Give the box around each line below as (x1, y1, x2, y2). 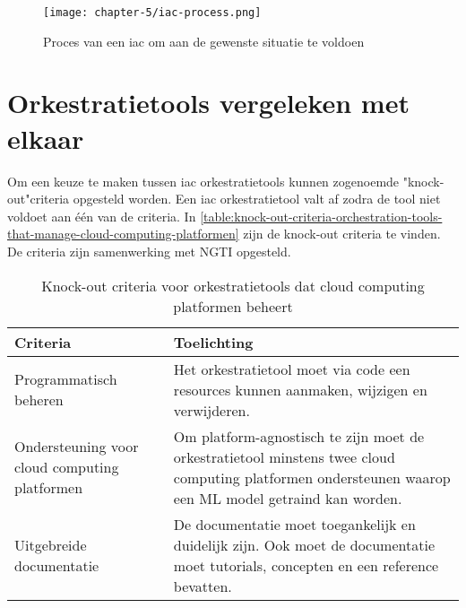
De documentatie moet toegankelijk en (173, 513, 416, 534)
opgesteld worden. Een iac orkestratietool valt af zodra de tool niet (73, 189, 441, 208)
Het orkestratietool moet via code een (173, 358, 410, 379)
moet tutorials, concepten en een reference (173, 554, 439, 576)
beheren (14, 389, 64, 411)
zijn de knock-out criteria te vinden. (243, 224, 441, 243)
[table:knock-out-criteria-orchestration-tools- (200, 206, 443, 225)
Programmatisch (14, 369, 117, 390)
